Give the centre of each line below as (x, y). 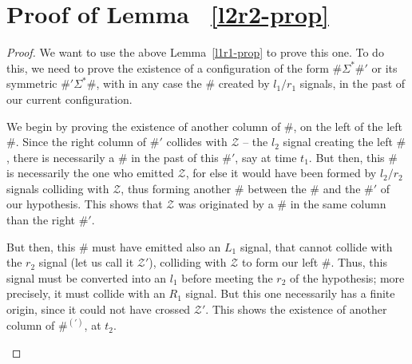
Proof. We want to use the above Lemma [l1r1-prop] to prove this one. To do (195, 52)
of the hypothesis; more (347, 277)
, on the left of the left (348, 126)
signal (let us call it (86, 262)
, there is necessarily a (61, 157)
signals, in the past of (353, 83)
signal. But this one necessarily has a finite (290, 293)
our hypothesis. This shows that (85, 204)
